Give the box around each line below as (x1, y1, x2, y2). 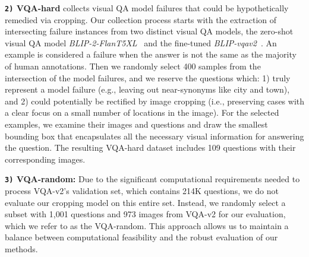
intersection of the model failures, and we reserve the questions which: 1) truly (5, 71, 291, 84)
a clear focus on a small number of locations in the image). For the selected (5, 106, 279, 119)
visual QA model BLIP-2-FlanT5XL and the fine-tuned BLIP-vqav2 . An (5, 36, 277, 49)
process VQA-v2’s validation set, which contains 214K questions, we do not (5, 185, 279, 197)
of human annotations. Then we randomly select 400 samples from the (5, 60, 261, 72)
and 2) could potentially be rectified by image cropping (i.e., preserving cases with (5, 94, 305, 107)
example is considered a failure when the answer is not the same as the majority (5, 48, 297, 61)
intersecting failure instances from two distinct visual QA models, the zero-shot (5, 25, 294, 37)
